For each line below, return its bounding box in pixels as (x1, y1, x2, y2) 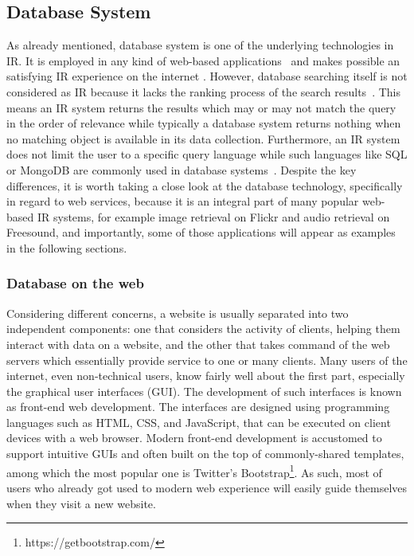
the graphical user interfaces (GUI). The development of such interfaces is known (6, 382, 402, 399)
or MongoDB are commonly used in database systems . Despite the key (6, 161, 357, 178)
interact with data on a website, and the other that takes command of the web (6, 335, 390, 352)
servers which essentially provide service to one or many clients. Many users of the (6, 351, 408, 368)
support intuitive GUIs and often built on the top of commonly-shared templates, (6, 445, 404, 462)
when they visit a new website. (6, 495, 156, 511)
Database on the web (6, 273, 144, 293)
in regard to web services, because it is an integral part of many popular (6, 193, 359, 209)
